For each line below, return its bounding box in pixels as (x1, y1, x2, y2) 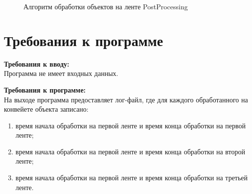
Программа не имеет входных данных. (4, 68, 118, 78)
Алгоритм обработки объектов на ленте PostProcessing (23, 1, 188, 11)
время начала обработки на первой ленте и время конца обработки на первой (15, 120, 246, 130)
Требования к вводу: (4, 58, 69, 69)
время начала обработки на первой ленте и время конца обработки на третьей (15, 172, 248, 183)
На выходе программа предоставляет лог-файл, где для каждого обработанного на (4, 94, 248, 104)
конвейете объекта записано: (4, 104, 89, 114)
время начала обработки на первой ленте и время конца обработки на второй (15, 146, 246, 156)
